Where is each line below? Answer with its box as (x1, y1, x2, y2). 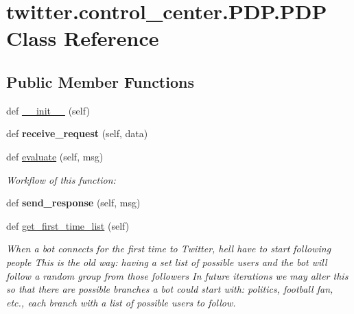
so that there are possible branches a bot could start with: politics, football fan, (6, 282, 333, 296)
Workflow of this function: (6, 172, 116, 186)
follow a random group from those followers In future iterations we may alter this (6, 268, 349, 282)
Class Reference (6, 24, 159, 52)
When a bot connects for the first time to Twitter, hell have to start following (6, 241, 331, 256)
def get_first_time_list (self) (6, 218, 130, 232)
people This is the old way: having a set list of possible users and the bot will (6, 254, 327, 269)
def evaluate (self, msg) (6, 149, 104, 163)
